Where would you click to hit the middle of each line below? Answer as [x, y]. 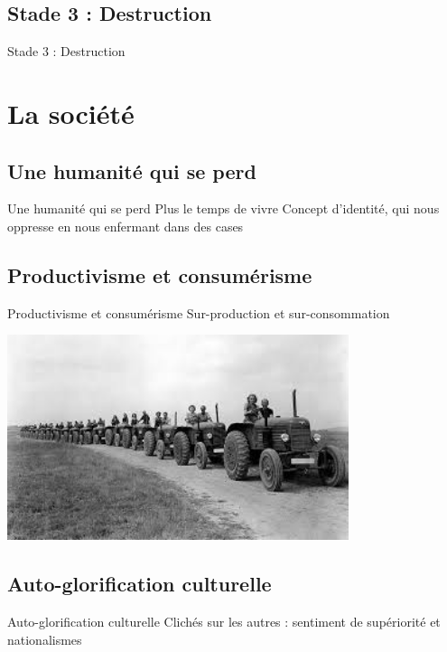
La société [71, 113]
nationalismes [45, 639]
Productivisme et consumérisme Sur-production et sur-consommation [199, 312]
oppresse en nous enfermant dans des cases [126, 226]
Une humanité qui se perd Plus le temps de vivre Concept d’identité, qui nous [223, 208]
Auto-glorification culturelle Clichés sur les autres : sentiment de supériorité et [224, 621]
